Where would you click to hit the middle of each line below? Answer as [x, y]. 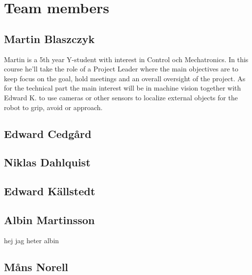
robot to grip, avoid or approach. [53, 107]
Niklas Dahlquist [47, 162]
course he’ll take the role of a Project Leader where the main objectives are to [121, 69]
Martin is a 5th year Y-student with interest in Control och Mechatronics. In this [126, 59]
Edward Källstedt [50, 191]
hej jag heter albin [32, 240]
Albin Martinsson [50, 219]
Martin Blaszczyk [50, 38]
